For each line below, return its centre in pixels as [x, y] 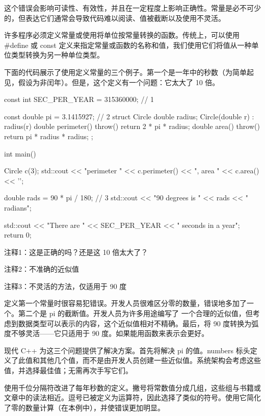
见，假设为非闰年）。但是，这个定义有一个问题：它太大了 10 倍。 [112, 82]
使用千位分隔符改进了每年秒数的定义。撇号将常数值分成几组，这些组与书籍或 [132, 387]
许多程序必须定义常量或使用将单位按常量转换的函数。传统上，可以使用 [122, 35]
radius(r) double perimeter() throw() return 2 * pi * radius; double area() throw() [132, 126]
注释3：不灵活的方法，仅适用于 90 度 [65, 286]
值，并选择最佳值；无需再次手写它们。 [68, 370]
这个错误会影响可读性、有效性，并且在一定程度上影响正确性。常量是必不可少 [132, 8]
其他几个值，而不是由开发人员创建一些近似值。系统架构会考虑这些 [150, 360]
